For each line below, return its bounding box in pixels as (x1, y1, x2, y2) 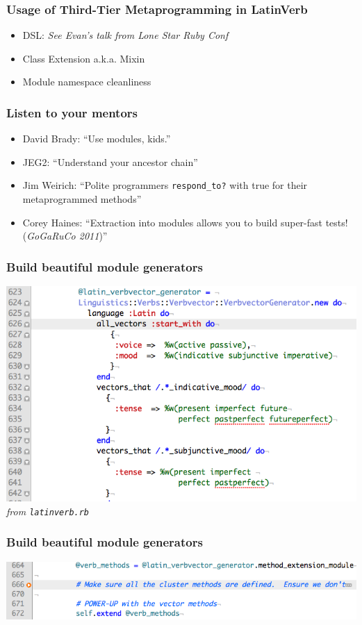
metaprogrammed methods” (22, 192, 142, 206)
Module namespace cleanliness (22, 74, 151, 89)
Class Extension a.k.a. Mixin (22, 51, 145, 65)
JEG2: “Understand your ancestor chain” (22, 154, 198, 169)
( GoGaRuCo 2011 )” (22, 228, 108, 243)
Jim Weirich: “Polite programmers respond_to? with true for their (22, 178, 308, 192)
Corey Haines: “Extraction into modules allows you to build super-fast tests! (22, 215, 348, 229)
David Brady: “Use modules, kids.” (22, 131, 171, 146)
